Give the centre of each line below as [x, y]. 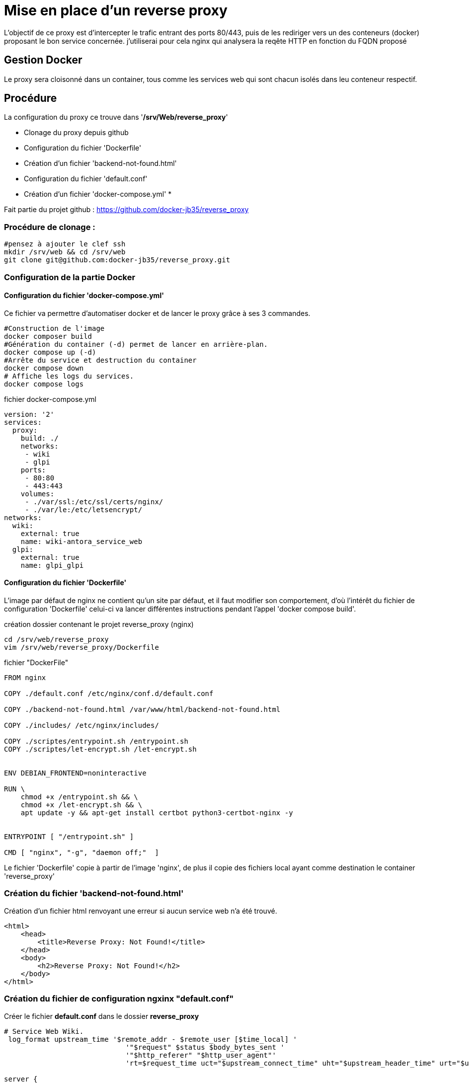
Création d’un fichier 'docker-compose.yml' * [98, 194]
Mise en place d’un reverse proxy [116, 10]
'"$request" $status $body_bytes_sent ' [205, 1047]
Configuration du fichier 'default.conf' [86, 179]
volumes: [38, 494]
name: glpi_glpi [52, 565]
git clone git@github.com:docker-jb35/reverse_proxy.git [117, 260]
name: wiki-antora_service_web [81, 541]
